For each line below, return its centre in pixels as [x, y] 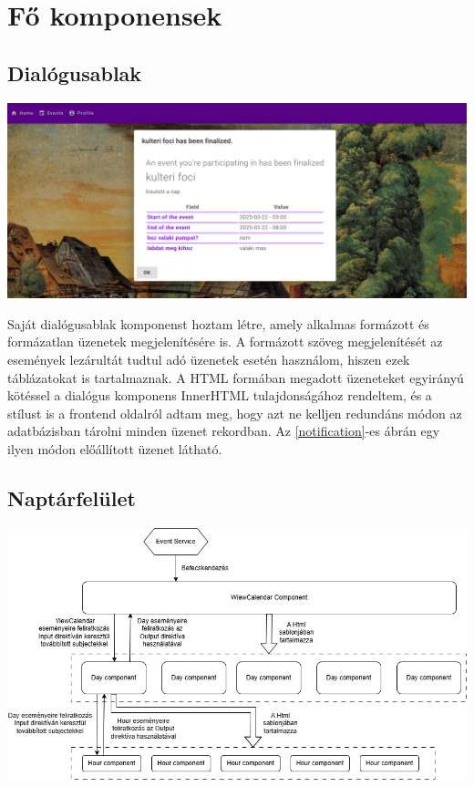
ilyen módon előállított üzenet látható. [115, 448]
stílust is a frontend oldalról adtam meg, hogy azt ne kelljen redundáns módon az [235, 413]
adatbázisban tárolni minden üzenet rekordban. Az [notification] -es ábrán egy [224, 431]
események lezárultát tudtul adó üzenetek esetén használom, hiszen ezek [209, 359]
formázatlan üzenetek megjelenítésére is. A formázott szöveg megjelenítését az [225, 342]
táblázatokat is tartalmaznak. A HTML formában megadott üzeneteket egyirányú [236, 377]
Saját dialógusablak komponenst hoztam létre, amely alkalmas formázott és [218, 323]
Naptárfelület [72, 497]
